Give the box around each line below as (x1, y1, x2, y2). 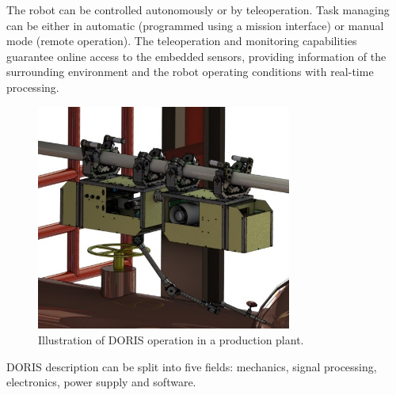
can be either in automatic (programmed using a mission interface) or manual (6, 17, 384, 33)
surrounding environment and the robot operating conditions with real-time (6, 63, 374, 80)
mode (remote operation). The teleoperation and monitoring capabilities (6, 32, 357, 49)
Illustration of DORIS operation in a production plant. (38, 332, 304, 348)
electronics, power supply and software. (6, 374, 196, 390)
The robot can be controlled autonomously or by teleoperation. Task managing (6, 2, 390, 17)
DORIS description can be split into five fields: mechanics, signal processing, (6, 358, 377, 374)
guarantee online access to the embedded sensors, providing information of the (6, 47, 386, 64)
